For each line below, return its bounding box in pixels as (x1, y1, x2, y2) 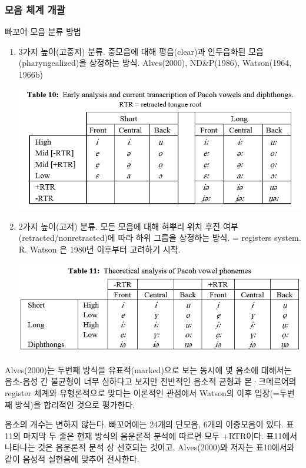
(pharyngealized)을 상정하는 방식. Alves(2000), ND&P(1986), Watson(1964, (18, 57, 292, 69)
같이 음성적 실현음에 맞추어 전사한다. (5, 452, 139, 464)
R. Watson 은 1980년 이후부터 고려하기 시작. (18, 243, 181, 255)
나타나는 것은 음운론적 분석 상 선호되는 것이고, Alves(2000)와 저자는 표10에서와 (5, 441, 295, 453)
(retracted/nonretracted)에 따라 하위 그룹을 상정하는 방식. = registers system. (18, 231, 301, 244)
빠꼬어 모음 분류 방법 (5, 25, 81, 38)
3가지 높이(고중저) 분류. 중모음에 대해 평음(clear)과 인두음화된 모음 (18, 45, 264, 57)
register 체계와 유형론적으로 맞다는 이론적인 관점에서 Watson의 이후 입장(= (5, 386, 280, 399)
